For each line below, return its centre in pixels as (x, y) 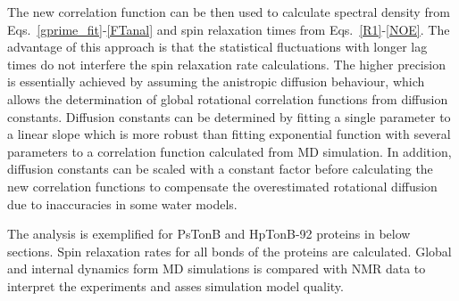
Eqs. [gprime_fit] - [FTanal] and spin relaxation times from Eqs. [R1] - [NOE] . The (229, 29)
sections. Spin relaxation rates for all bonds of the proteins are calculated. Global (229, 251)
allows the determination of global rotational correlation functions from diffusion (228, 98)
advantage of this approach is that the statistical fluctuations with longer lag (217, 47)
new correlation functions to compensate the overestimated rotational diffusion (222, 186)
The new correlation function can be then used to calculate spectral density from (229, 12)
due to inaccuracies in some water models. (122, 203)
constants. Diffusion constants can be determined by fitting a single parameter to (229, 116)
